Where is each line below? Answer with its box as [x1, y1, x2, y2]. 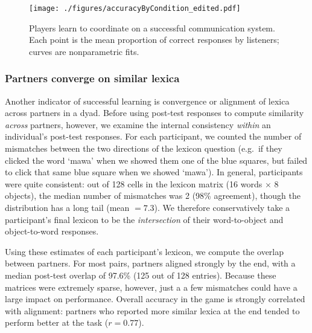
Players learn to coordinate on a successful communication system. [29, 21, 275, 34]
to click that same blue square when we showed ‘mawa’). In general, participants [5, 166, 303, 178]
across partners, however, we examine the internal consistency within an [5, 118, 271, 131]
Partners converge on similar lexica [5, 71, 180, 86]
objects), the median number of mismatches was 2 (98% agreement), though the [5, 189, 301, 202]
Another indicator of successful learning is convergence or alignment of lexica [5, 94, 290, 107]
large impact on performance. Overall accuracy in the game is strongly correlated [5, 293, 305, 305]
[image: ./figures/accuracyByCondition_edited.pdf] [29, 4, 241, 13]
